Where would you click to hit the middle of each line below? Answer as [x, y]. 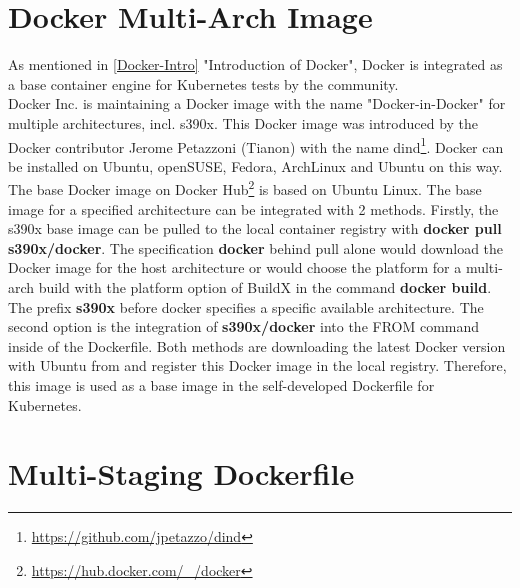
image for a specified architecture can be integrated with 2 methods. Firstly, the [253, 208]
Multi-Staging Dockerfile [181, 473]
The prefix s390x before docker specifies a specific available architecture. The [246, 306]
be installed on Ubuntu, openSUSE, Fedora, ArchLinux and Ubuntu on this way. [255, 165]
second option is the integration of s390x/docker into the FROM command [244, 326]
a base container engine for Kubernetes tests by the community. [203, 83]
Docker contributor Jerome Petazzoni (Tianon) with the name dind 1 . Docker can [256, 145]
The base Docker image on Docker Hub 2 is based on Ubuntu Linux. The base [245, 187]
